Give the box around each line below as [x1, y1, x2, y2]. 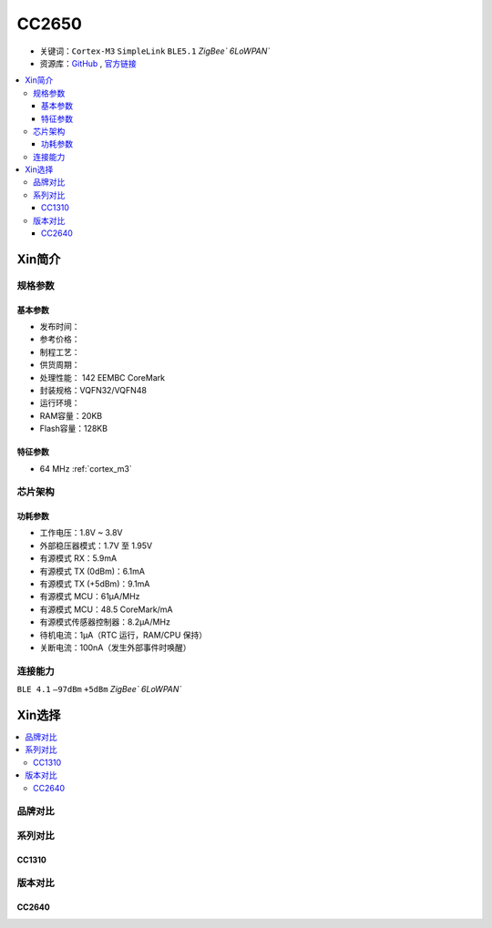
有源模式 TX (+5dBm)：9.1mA [39, 578, 150, 589]
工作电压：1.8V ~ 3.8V [39, 527, 123, 538]
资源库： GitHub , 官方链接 [39, 57, 137, 68]
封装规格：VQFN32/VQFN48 [39, 384, 148, 395]
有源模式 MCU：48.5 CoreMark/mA [39, 604, 173, 615]
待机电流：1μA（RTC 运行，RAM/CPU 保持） [39, 629, 208, 640]
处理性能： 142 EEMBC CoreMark [39, 372, 166, 382]
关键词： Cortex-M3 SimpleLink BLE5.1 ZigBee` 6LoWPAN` [39, 46, 271, 56]
